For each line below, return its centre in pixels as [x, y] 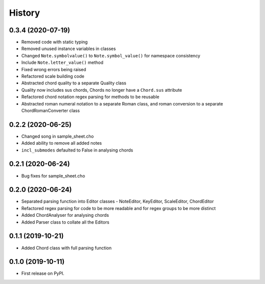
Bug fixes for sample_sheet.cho [53, 176]
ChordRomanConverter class [51, 110]
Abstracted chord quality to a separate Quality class [74, 83]
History [25, 13]
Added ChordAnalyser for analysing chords [65, 215]
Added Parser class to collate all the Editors [66, 222]
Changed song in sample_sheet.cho [58, 136]
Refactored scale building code [53, 77]
